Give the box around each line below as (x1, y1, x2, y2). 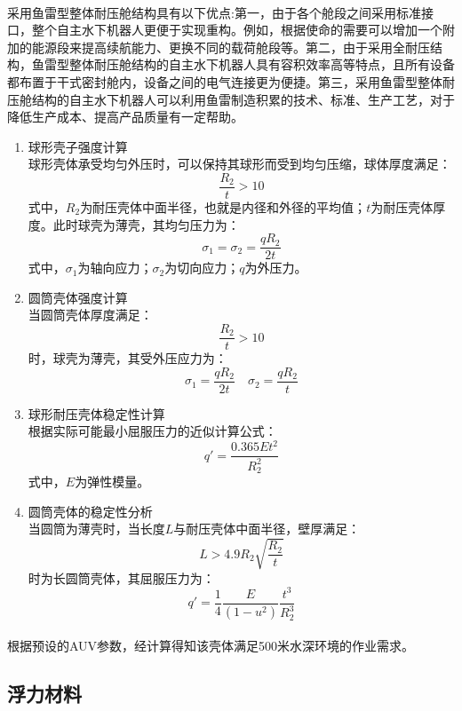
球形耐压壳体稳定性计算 (28, 404, 165, 423)
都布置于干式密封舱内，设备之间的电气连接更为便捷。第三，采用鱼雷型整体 (7, 72, 442, 91)
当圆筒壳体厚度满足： (28, 305, 153, 324)
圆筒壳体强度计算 (28, 288, 128, 306)
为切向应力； (164, 258, 240, 277)
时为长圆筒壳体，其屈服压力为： (28, 568, 215, 587)
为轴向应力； (77, 258, 153, 277)
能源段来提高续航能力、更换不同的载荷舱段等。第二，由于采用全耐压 (31, 37, 430, 56)
